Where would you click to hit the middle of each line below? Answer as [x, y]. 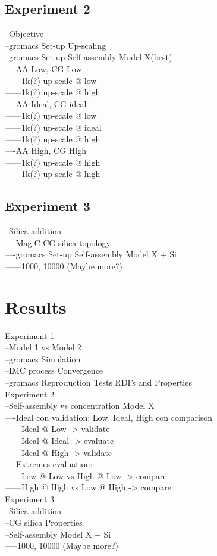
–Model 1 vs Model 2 [43, 347]
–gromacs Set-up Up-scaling [56, 45]
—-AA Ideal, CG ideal [46, 103]
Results [36, 307]
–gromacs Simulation [43, 358]
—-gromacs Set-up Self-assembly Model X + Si [91, 254]
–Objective [24, 34]
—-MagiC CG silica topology [58, 242]
